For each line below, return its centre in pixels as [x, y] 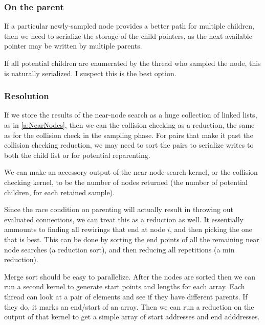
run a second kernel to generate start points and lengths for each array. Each [125, 286]
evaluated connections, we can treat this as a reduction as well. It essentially [124, 219]
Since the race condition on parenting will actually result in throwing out [119, 209]
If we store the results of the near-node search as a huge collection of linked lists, [131, 115]
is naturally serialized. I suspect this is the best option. [90, 73]
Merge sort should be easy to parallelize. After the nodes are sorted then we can [130, 276]
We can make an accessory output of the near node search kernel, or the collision [131, 172]
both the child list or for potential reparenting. [77, 155]
